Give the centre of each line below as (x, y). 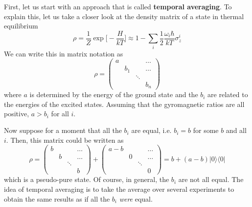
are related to (228, 94)
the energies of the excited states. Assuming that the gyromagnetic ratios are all (124, 104)
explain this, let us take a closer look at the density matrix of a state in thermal (124, 16)
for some (206, 130)
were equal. (136, 198)
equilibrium (21, 26)
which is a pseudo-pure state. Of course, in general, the (87, 179)
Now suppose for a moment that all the (63, 130)
